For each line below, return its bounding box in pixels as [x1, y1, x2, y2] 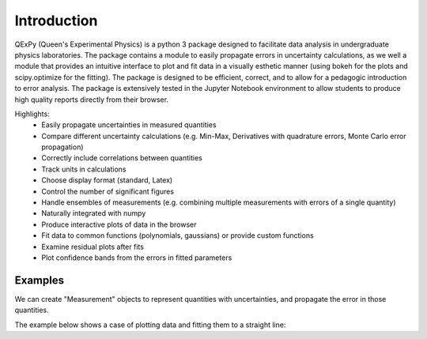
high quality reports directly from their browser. [14, 95, 169, 104]
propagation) [41, 142, 84, 152]
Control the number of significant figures [41, 186, 174, 196]
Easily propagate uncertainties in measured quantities [41, 120, 217, 130]
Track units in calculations [41, 164, 127, 174]
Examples [14, 273, 65, 287]
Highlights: [14, 109, 51, 119]
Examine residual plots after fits [41, 242, 144, 251]
